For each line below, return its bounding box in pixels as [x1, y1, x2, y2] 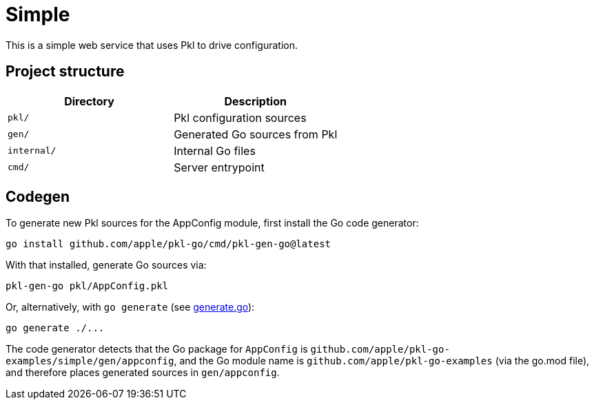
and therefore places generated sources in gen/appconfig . [6, 366, 280, 379]
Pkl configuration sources [174, 110, 307, 125]
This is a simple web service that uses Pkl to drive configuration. [6, 39, 298, 51]
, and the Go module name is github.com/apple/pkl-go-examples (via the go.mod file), [174, 355, 590, 367]
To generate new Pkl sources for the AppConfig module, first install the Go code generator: [6, 217, 419, 229]
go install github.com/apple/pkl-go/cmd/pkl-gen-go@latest [6, 238, 331, 250]
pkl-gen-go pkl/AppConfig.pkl [6, 280, 169, 292]
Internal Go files [174, 143, 256, 158]
